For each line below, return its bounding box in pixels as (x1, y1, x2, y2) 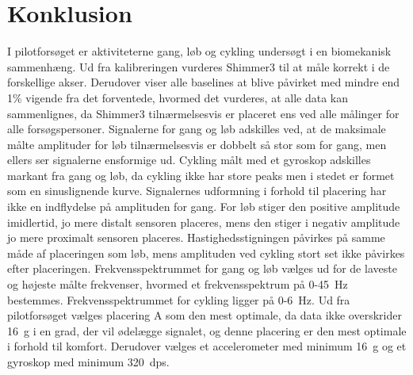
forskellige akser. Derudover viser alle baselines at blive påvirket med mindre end (7, 74, 400, 90)
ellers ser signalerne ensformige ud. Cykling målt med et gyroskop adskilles (7, 151, 371, 168)
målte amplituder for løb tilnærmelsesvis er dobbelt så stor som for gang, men (7, 136, 387, 152)
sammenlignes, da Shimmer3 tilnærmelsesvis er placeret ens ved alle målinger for (7, 105, 400, 121)
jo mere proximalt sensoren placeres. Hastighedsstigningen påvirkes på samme (7, 229, 385, 246)
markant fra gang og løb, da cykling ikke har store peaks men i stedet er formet (7, 166, 395, 183)
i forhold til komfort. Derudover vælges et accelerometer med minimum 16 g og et (7, 338, 407, 354)
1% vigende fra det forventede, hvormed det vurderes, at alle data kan (7, 89, 348, 105)
